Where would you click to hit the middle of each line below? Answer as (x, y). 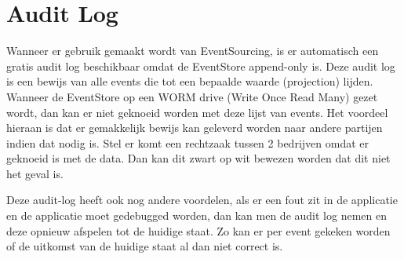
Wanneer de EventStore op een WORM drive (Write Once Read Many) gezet (192, 96)
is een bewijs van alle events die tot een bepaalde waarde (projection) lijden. (190, 81)
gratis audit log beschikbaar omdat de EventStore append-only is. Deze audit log (201, 66)
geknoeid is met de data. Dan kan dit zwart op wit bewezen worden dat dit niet (198, 158)
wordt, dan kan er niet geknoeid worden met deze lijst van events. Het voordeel (197, 112)
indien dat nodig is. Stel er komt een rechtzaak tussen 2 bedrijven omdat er (187, 142)
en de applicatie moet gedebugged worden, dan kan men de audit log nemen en (197, 215)
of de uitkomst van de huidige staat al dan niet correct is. (145, 246)
